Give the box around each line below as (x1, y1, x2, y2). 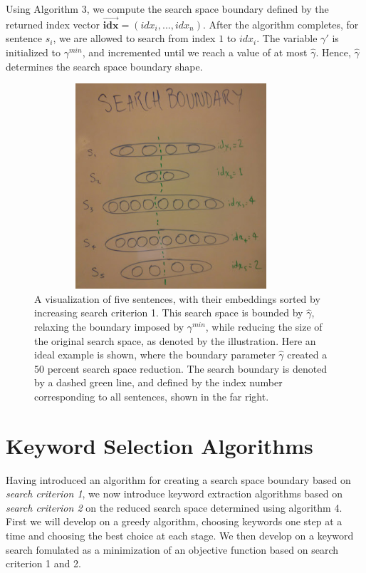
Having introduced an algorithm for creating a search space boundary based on (6, 472, 351, 487)
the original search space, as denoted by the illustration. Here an (34, 333, 316, 348)
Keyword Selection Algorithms (6, 430, 313, 460)
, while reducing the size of (205, 319, 323, 334)
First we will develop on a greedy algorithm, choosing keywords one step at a (6, 514, 343, 529)
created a (287, 347, 328, 362)
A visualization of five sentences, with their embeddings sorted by (34, 291, 320, 306)
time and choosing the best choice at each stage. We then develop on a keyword (6, 528, 354, 543)
